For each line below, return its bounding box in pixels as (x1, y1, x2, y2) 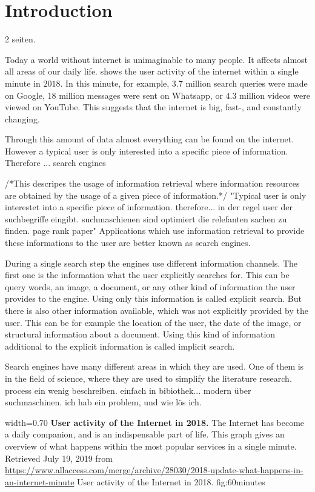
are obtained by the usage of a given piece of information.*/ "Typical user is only (5, 188, 307, 201)
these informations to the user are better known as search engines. (5, 236, 251, 249)
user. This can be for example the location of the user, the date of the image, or (5, 316, 302, 328)
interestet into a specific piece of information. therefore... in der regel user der (5, 201, 293, 213)
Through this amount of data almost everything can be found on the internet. (5, 133, 294, 145)
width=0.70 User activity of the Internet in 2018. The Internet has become (5, 416, 305, 428)
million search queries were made (185, 76, 308, 89)
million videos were (239, 88, 310, 101)
